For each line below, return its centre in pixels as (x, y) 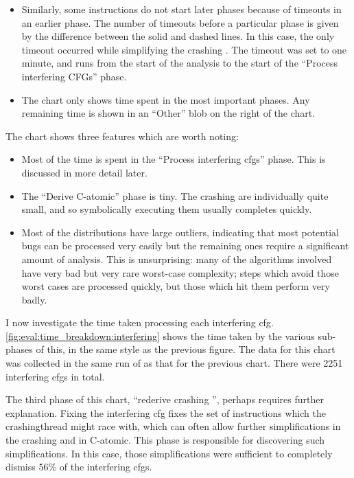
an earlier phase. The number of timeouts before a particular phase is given (180, 22)
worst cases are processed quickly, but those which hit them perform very (176, 286)
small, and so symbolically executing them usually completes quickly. (167, 209)
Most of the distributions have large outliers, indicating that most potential (180, 232)
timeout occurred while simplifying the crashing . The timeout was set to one (184, 49)
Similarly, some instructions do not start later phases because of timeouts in (181, 9)
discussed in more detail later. (84, 172)
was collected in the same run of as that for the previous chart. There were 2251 (174, 363)
